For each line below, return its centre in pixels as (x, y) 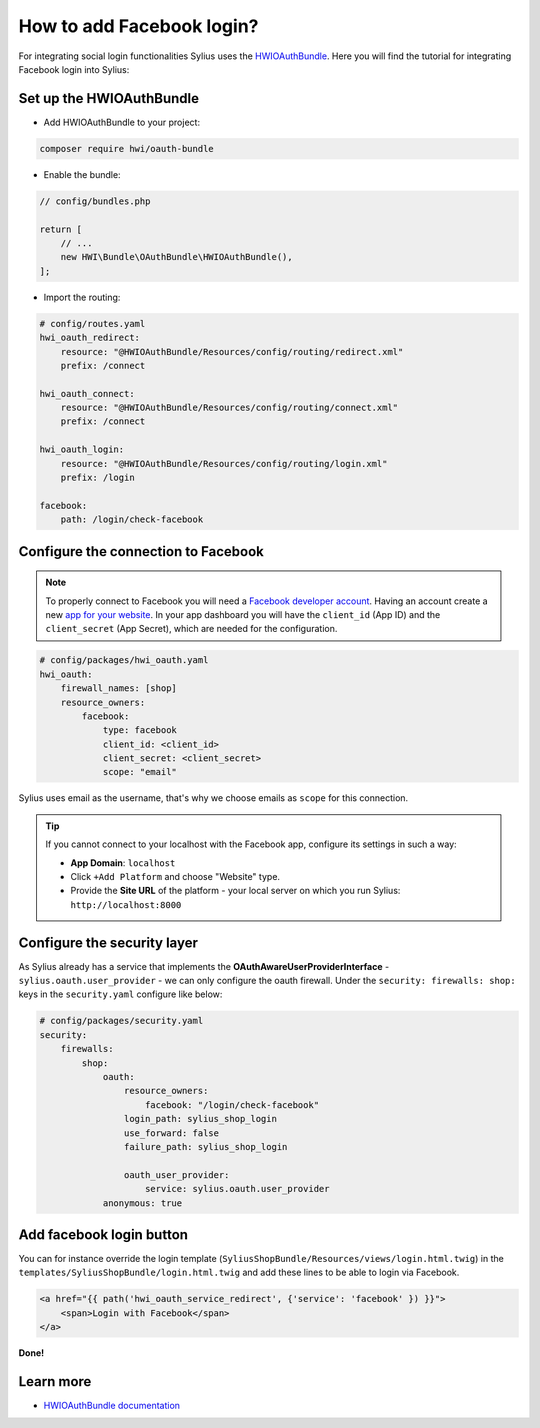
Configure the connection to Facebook (141, 551)
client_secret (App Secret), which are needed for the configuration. (191, 629)
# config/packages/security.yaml (121, 1021)
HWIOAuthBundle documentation (111, 1406)
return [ (61, 229)
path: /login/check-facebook (132, 519)
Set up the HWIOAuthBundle (109, 98)
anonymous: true (142, 1203)
